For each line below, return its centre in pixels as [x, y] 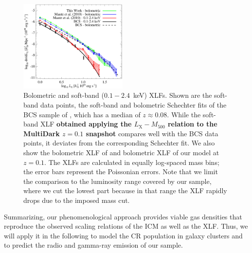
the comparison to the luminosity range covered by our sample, [117, 181]
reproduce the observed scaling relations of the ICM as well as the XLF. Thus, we [126, 226]
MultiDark [42, 133]
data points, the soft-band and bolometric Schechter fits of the [134, 105]
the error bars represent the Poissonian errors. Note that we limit [121, 172]
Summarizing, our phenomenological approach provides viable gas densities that [123, 216]
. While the [184, 114]
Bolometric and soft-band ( [64, 95]
